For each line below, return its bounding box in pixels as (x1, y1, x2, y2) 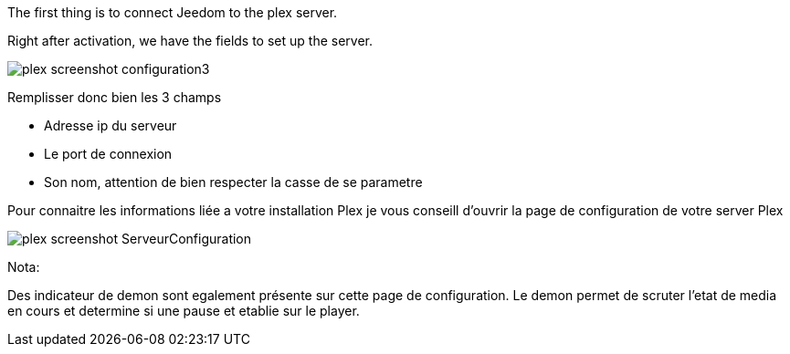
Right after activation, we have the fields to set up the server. (7, 33, 373, 48)
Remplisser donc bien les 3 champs (7, 89, 222, 105)
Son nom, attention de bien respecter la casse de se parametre (44, 174, 423, 190)
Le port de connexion (44, 146, 173, 161)
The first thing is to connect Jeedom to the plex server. (7, 5, 338, 20)
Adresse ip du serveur (44, 118, 177, 133)
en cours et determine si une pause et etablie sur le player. (7, 303, 360, 318)
